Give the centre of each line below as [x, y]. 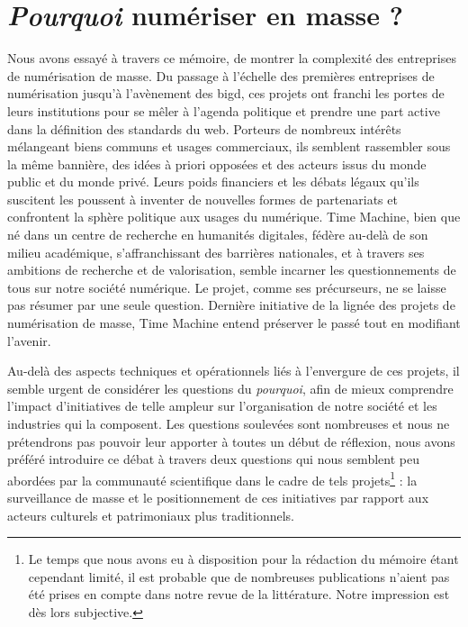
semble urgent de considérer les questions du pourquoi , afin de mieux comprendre [230, 388]
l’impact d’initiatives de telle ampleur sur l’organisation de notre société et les [222, 406]
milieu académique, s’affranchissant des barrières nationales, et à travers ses [216, 252]
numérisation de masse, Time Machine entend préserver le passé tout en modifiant [234, 323]
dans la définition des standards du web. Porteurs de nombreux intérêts [204, 128]
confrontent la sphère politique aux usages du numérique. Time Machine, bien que [234, 217]
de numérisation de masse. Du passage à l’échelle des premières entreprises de [221, 75]
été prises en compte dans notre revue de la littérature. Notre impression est [239, 594]
